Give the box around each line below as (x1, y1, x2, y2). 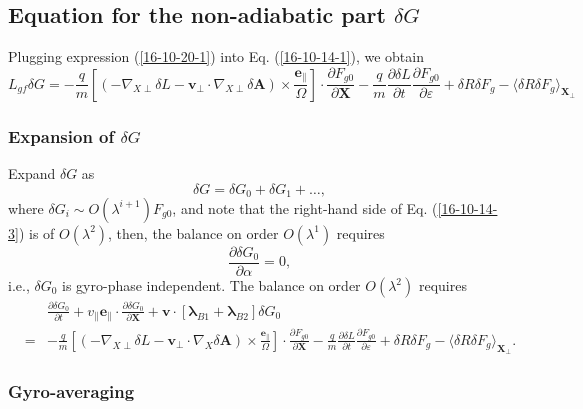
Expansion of (8, 123, 115, 148)
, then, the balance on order (108, 222, 279, 243)
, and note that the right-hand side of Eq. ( (172, 197, 438, 218)
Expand (8, 162, 56, 183)
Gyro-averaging (8, 379, 135, 404)
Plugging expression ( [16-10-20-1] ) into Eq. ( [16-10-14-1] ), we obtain (8, 46, 424, 67)
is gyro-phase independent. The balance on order (62, 275, 361, 296)
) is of (18, 222, 55, 243)
